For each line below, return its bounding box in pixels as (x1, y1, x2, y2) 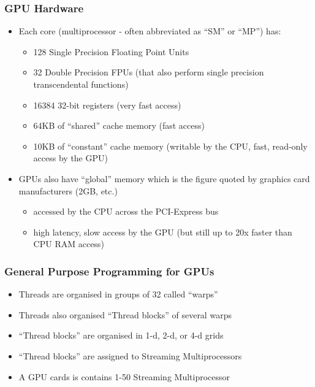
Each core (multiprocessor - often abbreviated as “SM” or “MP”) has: (18, 25, 281, 37)
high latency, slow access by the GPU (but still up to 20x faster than (33, 225, 292, 238)
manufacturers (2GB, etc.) (18, 184, 118, 197)
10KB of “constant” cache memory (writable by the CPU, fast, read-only (33, 139, 308, 152)
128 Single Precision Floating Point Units (33, 45, 189, 58)
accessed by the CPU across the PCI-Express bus (33, 205, 219, 218)
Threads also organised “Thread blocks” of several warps (18, 308, 232, 321)
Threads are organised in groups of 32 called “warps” (18, 288, 218, 301)
